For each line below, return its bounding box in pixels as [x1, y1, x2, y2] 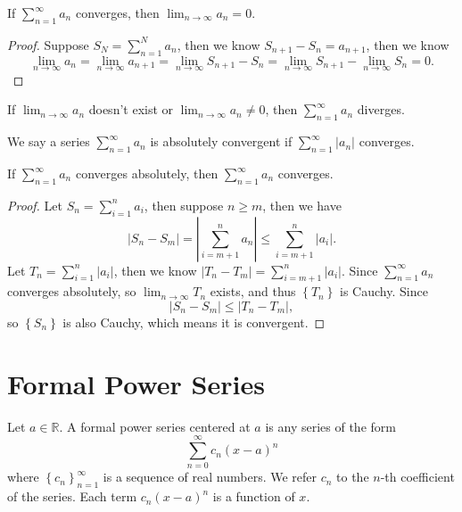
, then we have [262, 195, 342, 214]
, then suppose [144, 195, 224, 214]
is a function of [212, 487, 295, 506]
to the [336, 467, 369, 486]
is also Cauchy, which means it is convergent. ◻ [62, 312, 326, 331]
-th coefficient [380, 467, 455, 486]
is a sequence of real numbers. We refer [103, 467, 317, 486]
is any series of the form [265, 417, 396, 435]
